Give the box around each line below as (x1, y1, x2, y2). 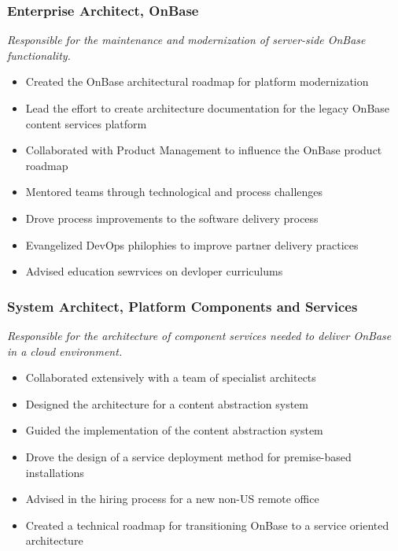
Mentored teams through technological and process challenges (25, 183, 323, 200)
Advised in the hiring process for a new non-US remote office (25, 490, 319, 507)
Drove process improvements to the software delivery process (25, 209, 319, 226)
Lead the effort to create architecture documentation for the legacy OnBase (25, 100, 390, 116)
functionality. (7, 46, 71, 63)
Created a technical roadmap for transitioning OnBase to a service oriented (25, 516, 389, 533)
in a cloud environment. (7, 342, 123, 359)
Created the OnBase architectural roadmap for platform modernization (25, 73, 369, 90)
